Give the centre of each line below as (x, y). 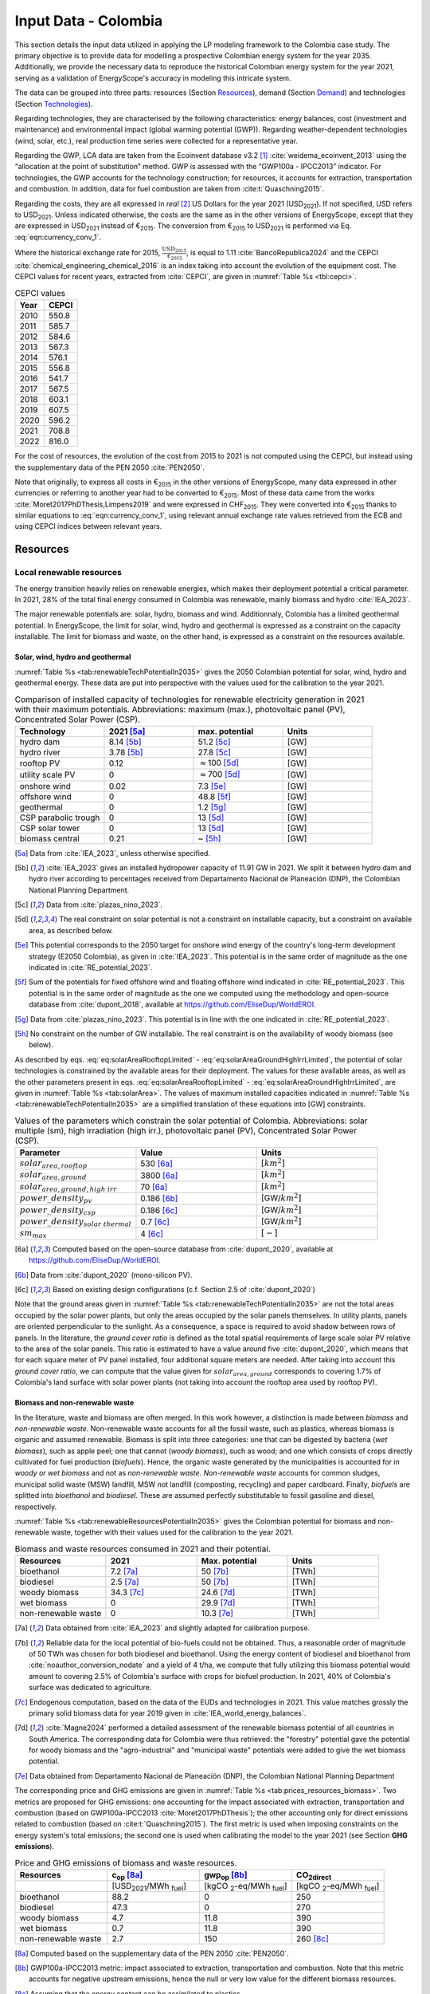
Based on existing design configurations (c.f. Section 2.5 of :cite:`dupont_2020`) (184, 1289)
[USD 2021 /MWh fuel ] (149, 1887)
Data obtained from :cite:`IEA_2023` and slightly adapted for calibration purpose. (178, 1628)
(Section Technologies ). (54, 104)
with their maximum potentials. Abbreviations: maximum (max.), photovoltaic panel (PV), (180, 709)
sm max (33, 1234)
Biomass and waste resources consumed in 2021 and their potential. (143, 1549)
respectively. (36, 1507)
